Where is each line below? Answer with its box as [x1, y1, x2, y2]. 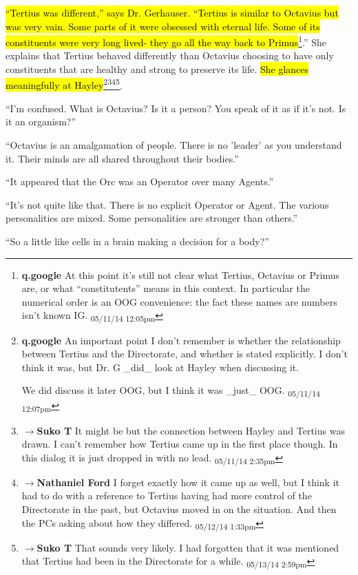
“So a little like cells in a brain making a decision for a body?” [6, 234, 269, 249]
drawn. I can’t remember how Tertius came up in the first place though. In [21, 437, 338, 451]
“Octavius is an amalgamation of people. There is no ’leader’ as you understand [6, 138, 342, 152]
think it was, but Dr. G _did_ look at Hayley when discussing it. [21, 359, 299, 374]
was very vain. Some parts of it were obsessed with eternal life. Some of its [6, 19, 320, 33]
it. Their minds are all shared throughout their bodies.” [6, 151, 239, 165]
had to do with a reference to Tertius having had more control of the [21, 488, 312, 503]
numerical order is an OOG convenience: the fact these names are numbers [21, 294, 337, 309]
